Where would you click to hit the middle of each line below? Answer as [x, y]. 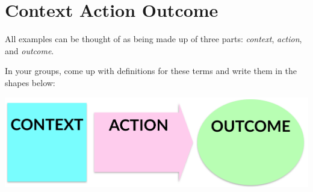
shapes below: [30, 82]
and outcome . [29, 50]
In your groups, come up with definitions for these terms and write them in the [151, 71]
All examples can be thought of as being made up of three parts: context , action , [153, 39]
